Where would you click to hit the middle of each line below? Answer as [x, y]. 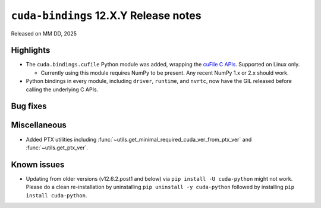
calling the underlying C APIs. [62, 89]
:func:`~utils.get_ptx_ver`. [57, 148]
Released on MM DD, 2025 [44, 33]
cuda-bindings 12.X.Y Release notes [106, 15]
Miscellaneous [39, 125]
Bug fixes [29, 106]
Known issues [38, 164]
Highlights [31, 50]
